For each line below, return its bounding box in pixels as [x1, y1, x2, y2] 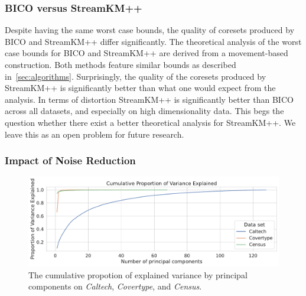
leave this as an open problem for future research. [5, 128, 184, 140]
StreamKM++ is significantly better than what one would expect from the [5, 82, 276, 94]
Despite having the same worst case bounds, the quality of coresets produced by [5, 24, 295, 36]
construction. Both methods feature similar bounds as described [5, 58, 236, 70]
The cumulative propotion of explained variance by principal [28, 268, 248, 281]
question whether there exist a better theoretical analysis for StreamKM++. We [5, 116, 296, 128]
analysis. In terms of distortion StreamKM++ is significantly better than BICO [5, 93, 294, 105]
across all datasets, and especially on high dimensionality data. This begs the [5, 105, 284, 117]
